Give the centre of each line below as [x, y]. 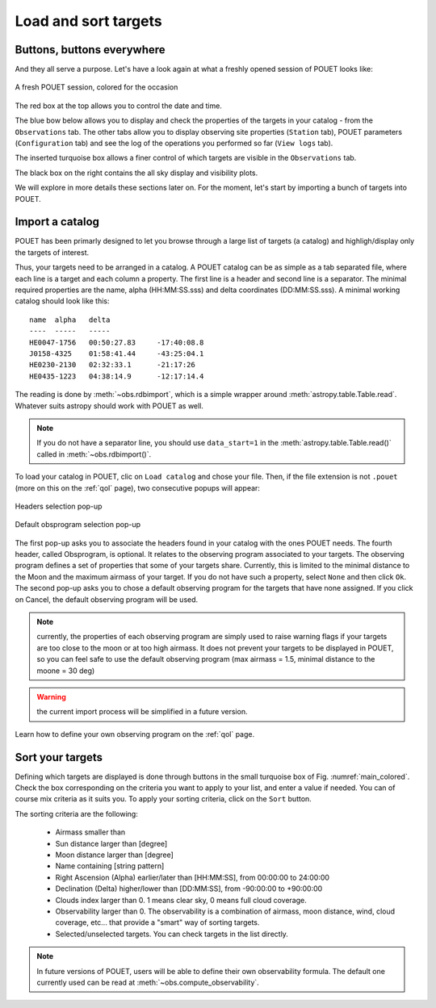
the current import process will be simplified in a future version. [142, 712]
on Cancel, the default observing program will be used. [107, 599]
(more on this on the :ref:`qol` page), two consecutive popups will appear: [137, 487]
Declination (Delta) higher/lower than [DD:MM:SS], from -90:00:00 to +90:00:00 [189, 889]
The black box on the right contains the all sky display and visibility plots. [136, 173]
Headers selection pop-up [59, 506]
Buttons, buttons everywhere [90, 50]
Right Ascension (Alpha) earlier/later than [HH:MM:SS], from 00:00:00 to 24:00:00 [193, 877]
